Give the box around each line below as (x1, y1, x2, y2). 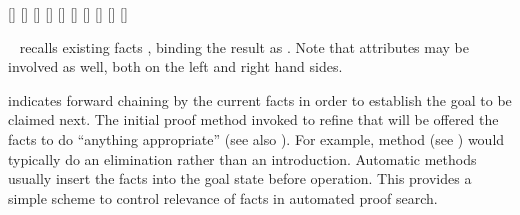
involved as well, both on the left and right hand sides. (8, 56, 343, 77)
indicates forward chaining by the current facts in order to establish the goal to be (8, 89, 512, 110)
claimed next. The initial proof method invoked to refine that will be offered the (8, 109, 499, 130)
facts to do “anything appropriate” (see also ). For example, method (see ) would (8, 128, 505, 149)
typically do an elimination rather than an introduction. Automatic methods (8, 148, 477, 169)
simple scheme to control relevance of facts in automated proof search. (8, 187, 438, 208)
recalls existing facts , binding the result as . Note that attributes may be (19, 36, 470, 57)
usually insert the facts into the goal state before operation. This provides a (8, 168, 472, 189)
